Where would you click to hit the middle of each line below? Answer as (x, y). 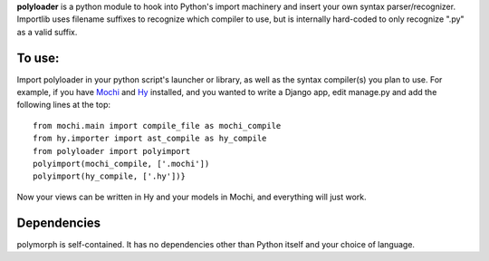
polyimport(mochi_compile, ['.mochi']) (121, 164)
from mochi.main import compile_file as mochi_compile (157, 126)
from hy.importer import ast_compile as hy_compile (150, 139)
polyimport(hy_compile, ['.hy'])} (109, 176)
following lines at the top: (64, 105)
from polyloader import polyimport (112, 151)
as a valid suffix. (47, 32)
